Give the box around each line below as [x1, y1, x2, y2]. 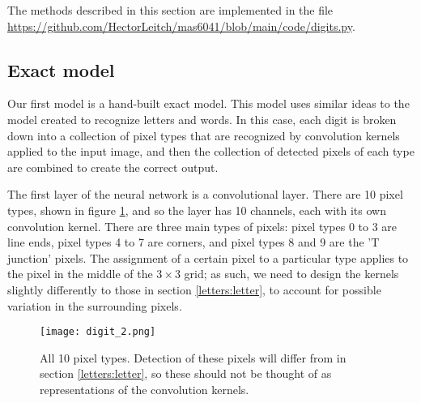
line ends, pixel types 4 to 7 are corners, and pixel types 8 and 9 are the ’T [7, 234, 380, 251]
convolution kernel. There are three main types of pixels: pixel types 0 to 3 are [7, 217, 398, 234]
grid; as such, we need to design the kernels [184, 265, 399, 282]
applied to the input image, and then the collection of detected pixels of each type [7, 143, 415, 160]
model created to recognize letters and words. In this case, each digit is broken [7, 110, 397, 127]
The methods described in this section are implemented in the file [7, 2, 334, 18]
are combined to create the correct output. [7, 158, 219, 175]
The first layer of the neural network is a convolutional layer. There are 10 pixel [7, 186, 403, 203]
